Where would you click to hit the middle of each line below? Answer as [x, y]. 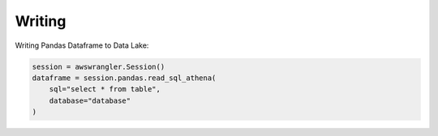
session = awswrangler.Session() [99, 66]
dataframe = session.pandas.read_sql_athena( [124, 78]
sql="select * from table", [105, 89]
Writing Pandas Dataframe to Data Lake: [82, 45]
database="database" [90, 100]
